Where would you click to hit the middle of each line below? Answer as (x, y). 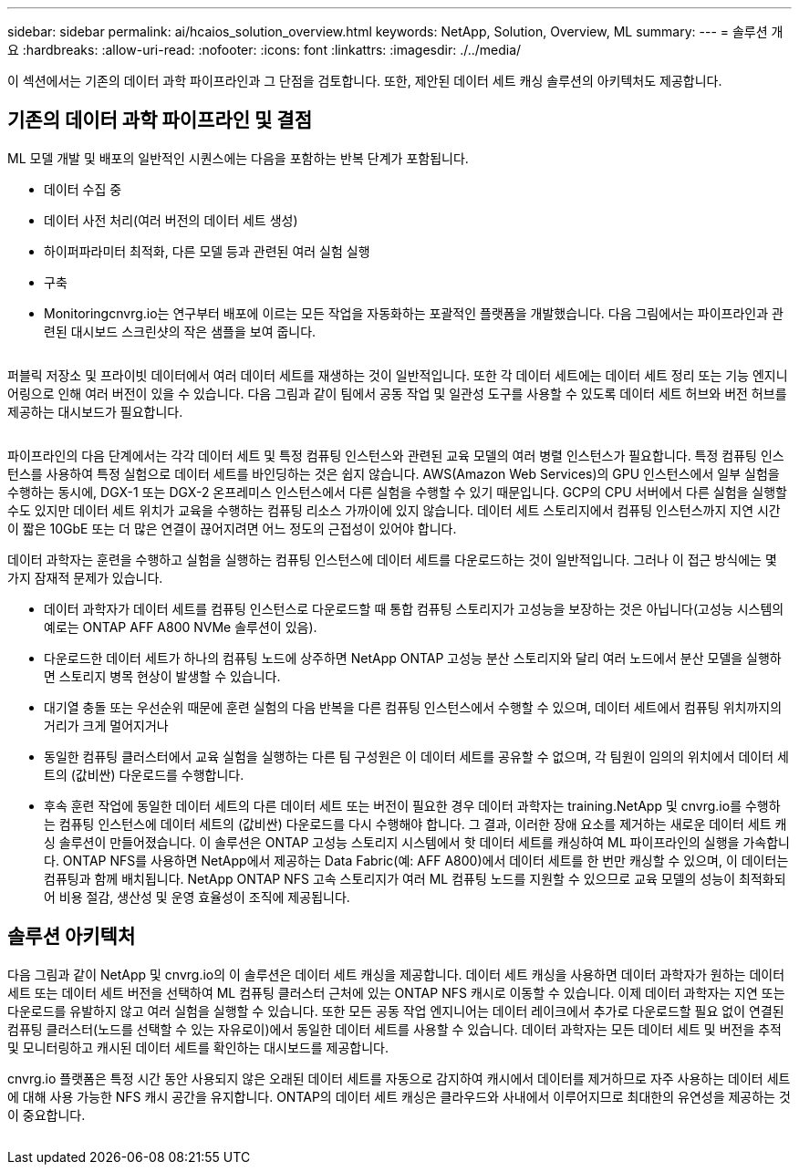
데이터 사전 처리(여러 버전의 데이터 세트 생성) (171, 220)
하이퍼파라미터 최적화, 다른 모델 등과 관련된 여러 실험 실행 (207, 251)
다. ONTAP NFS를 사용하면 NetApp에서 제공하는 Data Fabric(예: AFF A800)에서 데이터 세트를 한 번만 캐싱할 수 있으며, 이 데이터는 (416, 860)
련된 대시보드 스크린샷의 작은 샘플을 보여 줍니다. (180, 331)
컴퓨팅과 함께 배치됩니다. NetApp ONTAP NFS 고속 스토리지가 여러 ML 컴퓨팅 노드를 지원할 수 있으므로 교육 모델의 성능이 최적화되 (415, 878)
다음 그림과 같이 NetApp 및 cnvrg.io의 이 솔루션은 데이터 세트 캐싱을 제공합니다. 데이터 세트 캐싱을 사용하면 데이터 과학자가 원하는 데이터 (396, 974)
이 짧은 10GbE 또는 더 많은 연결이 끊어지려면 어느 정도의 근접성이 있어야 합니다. (232, 528)
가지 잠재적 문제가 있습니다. (85, 577)
